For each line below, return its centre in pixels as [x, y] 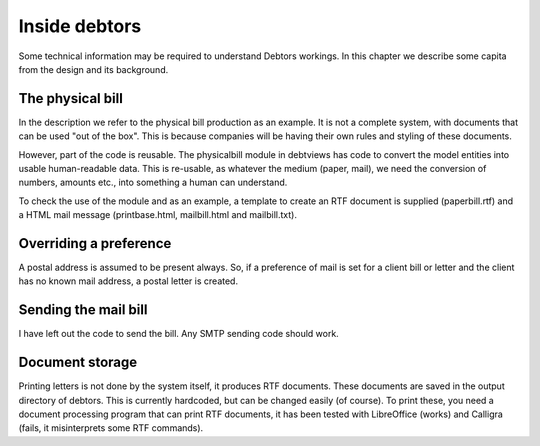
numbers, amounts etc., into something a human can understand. [153, 182]
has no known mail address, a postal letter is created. [128, 281]
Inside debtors [80, 26]
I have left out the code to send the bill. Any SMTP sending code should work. [178, 334]
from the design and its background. [93, 69]
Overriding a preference [95, 243]
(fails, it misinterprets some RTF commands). [111, 428]
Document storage [78, 362]
